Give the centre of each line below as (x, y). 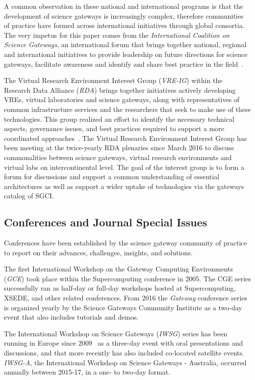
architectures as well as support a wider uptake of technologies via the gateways (124, 186)
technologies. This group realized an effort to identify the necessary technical (119, 119)
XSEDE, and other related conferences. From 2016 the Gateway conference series (126, 298)
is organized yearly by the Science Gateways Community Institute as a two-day (123, 307)
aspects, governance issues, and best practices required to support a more (114, 128)
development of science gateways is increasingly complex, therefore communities (124, 15)
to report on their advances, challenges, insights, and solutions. (98, 252)
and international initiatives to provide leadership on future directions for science (126, 54)
